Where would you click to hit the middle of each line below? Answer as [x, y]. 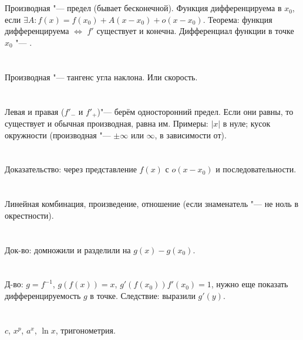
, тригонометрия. [85, 330]
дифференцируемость [43, 295]
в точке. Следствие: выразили [143, 295]
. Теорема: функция [238, 19]
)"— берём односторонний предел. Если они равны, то [195, 111]
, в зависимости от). [191, 135]
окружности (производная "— [58, 135]
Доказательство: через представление [71, 169]
